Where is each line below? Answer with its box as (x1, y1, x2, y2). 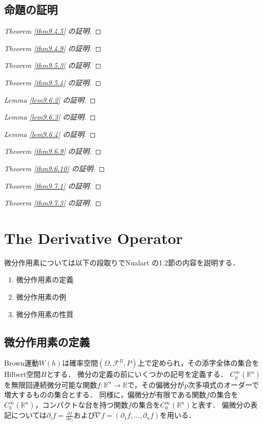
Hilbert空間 (4, 369, 41, 379)
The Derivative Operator (4, 227, 183, 248)
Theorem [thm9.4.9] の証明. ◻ (4, 42, 102, 53)
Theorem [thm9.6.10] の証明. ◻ (4, 163, 105, 173)
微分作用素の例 (16, 292, 66, 302)
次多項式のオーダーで (187, 379, 259, 390)
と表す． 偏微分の (191, 399, 251, 410)
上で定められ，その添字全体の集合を (137, 357, 259, 368)
